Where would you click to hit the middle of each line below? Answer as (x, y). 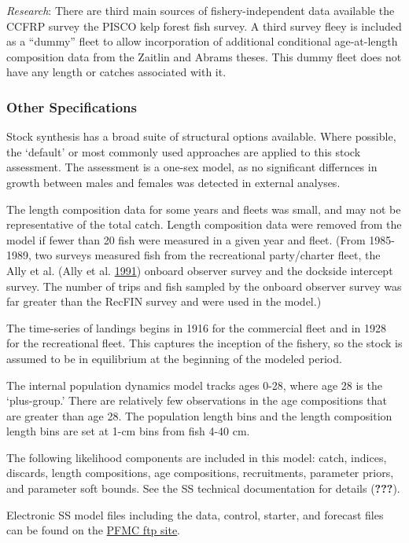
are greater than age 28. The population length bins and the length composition (199, 415)
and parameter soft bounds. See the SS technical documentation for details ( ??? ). (203, 488)
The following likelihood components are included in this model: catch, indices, (197, 457)
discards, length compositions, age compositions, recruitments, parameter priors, (200, 473)
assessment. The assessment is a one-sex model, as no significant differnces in (192, 167)
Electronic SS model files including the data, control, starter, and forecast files (195, 514)
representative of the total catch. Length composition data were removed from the (204, 224)
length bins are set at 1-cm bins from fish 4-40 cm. (128, 431)
